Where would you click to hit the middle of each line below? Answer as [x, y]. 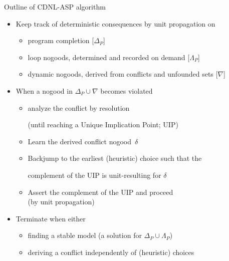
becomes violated [127, 90]
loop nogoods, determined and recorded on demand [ [109, 57]
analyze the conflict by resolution [79, 107]
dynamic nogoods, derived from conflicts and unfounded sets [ [123, 74]
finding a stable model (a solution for [85, 235]
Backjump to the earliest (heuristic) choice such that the [115, 158]
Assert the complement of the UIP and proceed [100, 192]
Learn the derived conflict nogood [80, 141]
